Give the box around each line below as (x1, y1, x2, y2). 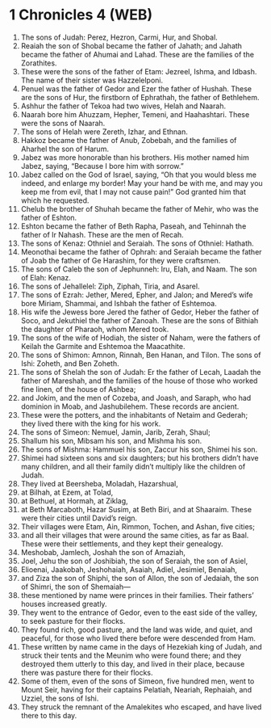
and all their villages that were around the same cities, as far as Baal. (20, 530, 249, 540)
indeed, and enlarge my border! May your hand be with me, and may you (20, 178, 263, 187)
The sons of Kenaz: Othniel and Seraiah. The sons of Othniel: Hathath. (20, 238, 255, 248)
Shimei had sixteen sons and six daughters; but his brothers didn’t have (20, 452, 259, 462)
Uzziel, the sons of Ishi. (20, 693, 99, 703)
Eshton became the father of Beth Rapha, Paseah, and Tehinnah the (20, 221, 247, 231)
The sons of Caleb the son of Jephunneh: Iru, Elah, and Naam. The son (20, 264, 257, 274)
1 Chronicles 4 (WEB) (9, 6, 153, 24)
